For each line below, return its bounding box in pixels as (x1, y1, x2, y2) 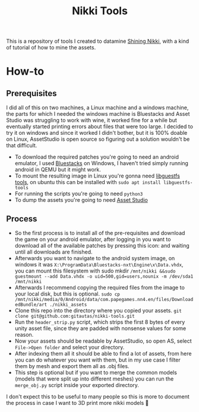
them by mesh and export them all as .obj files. (14, 363, 129, 369)
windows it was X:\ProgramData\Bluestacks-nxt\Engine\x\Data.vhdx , (14, 261, 184, 268)
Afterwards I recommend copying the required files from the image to (14, 284, 185, 291)
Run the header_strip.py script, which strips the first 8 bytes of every (14, 319, 185, 325)
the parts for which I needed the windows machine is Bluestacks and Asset (6, 110, 190, 118)
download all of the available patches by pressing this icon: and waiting (14, 242, 190, 249)
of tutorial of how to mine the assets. (6, 44, 96, 51)
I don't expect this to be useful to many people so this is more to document (6, 393, 190, 400)
